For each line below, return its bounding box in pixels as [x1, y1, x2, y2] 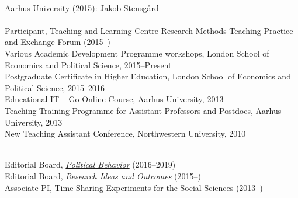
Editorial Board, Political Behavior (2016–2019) [5, 158, 176, 171]
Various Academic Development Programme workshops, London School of [5, 47, 269, 59]
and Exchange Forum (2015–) [5, 36, 110, 48]
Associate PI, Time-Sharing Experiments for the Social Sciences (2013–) [5, 181, 263, 193]
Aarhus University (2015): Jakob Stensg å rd [5, 1, 159, 13]
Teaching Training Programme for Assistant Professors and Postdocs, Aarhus [5, 104, 282, 116]
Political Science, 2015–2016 [5, 81, 105, 93]
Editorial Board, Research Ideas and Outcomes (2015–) [5, 169, 201, 182]
